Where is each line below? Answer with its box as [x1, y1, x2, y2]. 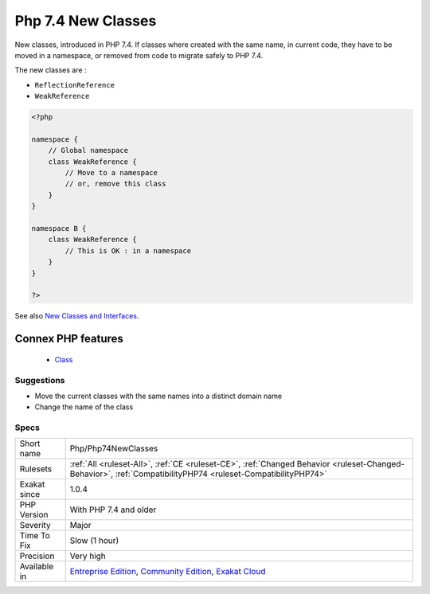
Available [19, 561, 54, 573]
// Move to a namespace [64, 168, 158, 178]
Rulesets [19, 463, 52, 475]
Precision [19, 550, 55, 561]
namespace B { [31, 224, 87, 233]
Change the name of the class [34, 402, 134, 412]
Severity [19, 520, 51, 531]
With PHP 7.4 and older [69, 504, 157, 515]
